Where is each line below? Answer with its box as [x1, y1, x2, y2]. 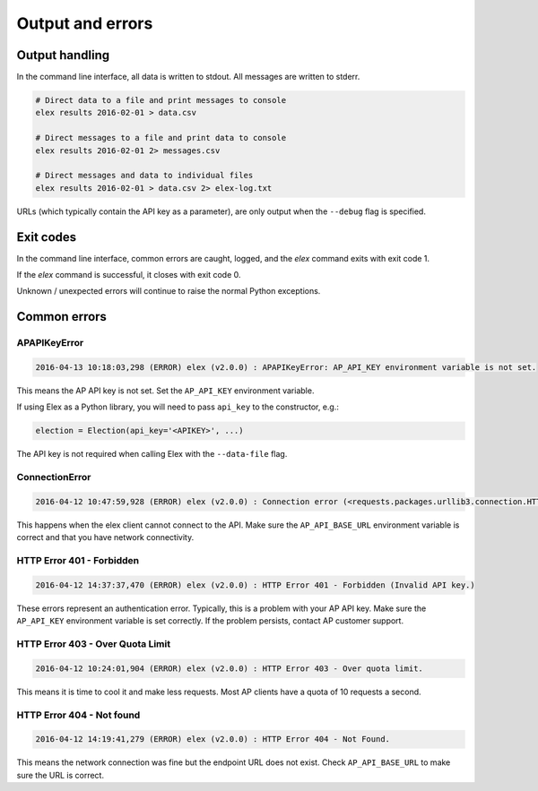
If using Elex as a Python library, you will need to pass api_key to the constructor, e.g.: [16, 401, 340, 412]
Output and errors [16, 13, 153, 33]
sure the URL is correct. [16, 770, 105, 780]
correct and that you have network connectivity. [16, 532, 195, 543]
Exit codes [16, 229, 77, 245]
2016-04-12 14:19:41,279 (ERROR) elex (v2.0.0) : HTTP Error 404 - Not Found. [35, 735, 390, 744]
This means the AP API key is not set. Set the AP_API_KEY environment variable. [16, 385, 315, 396]
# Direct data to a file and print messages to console [35, 95, 287, 106]
